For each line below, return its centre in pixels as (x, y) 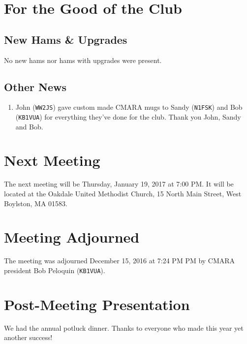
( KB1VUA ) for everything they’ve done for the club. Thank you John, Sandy (128, 117)
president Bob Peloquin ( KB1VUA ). (55, 270)
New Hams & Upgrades (66, 39)
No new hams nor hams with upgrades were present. (83, 60)
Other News (35, 86)
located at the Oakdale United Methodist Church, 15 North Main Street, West (123, 193)
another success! (28, 337)
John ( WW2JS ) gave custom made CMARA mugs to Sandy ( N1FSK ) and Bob (129, 107)
